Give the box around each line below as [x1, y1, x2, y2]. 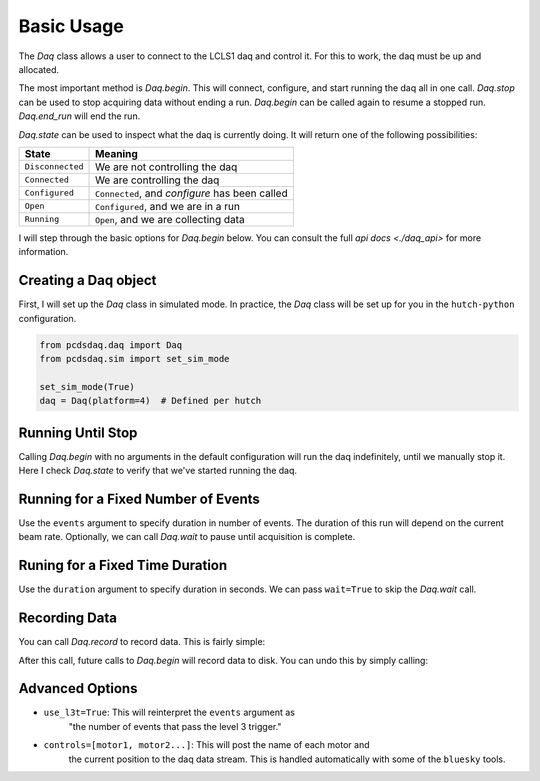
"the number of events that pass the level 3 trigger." [68, 720, 282, 732]
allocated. [18, 63, 60, 75]
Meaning [95, 146, 139, 160]
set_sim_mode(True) [39, 381, 135, 392]
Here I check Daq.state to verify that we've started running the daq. [18, 465, 298, 477]
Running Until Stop [18, 424, 138, 441]
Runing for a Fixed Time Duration [18, 557, 228, 574]
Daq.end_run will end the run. [18, 110, 141, 122]
